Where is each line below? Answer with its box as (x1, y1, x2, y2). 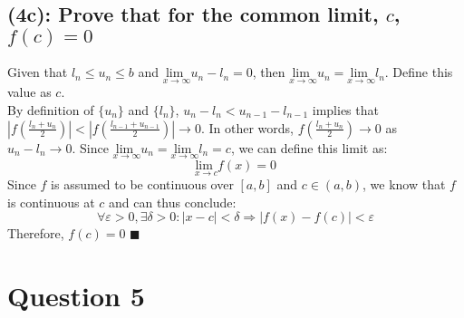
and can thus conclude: (108, 192, 237, 211)
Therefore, (7, 224, 64, 243)
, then (252, 63, 285, 82)
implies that (312, 101, 379, 120)
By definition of (7, 101, 94, 120)
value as (7, 82, 52, 101)
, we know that (362, 175, 446, 194)
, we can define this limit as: (230, 138, 388, 157)
